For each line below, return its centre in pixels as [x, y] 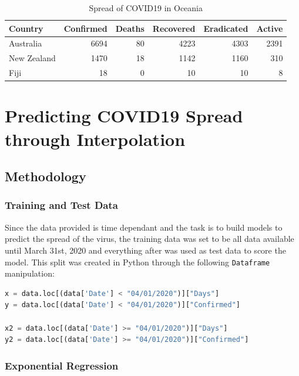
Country [26, 28]
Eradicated [226, 28]
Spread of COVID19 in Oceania [146, 8]
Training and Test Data [61, 205]
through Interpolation [95, 139]
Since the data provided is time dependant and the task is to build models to [144, 227]
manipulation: [30, 273]
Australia [26, 43]
